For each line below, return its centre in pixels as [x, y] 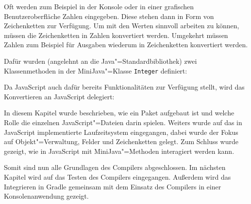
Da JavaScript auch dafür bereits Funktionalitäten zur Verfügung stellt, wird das [124, 87]
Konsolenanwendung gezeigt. [46, 196]
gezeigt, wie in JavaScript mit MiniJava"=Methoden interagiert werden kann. [119, 151]
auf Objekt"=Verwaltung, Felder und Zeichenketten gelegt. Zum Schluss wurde [121, 141]
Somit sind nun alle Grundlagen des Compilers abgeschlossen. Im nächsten [115, 167]
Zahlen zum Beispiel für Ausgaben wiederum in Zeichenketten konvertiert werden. [126, 45]
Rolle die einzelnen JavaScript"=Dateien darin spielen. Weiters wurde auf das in [123, 122]
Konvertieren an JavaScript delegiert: [59, 96]
